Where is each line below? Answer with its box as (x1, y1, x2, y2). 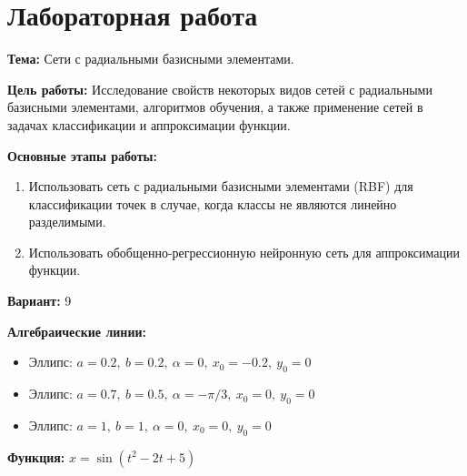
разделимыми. (28, 212, 106, 231)
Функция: (7, 447, 65, 466)
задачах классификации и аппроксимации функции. (7, 115, 291, 134)
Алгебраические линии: (7, 321, 146, 340)
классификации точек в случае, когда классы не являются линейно (28, 194, 397, 213)
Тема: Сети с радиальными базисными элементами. (7, 49, 294, 68)
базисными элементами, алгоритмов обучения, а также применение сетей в (7, 97, 423, 116)
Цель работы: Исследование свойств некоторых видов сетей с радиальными (7, 79, 432, 98)
